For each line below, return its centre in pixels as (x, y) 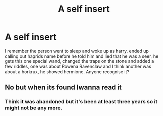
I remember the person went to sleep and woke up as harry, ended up (77, 51)
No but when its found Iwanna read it (64, 87)
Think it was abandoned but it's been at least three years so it (81, 102)
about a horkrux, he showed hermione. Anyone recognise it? (67, 72)
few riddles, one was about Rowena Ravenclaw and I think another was (78, 66)
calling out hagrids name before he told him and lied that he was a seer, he (82, 56)
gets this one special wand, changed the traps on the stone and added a (80, 61)
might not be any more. (34, 108)
